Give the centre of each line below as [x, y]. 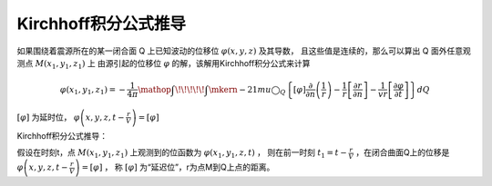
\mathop [155, 89]
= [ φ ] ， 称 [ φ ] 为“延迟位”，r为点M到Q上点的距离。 [178, 167]
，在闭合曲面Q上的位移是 [403, 152]
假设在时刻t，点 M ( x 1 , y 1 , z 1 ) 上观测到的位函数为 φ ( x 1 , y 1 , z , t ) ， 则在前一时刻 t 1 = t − [182, 154]
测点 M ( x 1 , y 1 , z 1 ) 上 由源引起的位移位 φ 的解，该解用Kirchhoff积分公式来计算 [164, 64]
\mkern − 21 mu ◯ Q [247, 91]
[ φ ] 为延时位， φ [49, 117]
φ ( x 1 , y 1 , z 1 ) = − [93, 91]
